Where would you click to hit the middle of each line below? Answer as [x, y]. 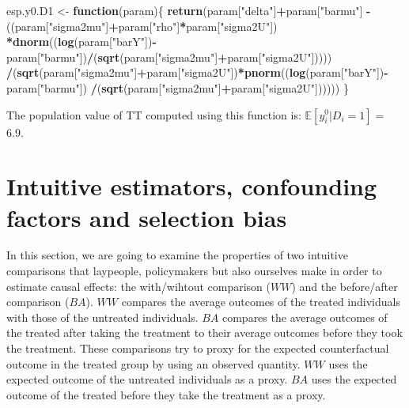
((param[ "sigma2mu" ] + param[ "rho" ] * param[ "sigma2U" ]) [142, 26]
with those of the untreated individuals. [102, 317]
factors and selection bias [147, 217]
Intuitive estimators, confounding [192, 186]
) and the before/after [345, 286]
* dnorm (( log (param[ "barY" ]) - [81, 42]
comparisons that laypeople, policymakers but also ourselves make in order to [194, 271]
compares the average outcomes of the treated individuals [261, 302]
